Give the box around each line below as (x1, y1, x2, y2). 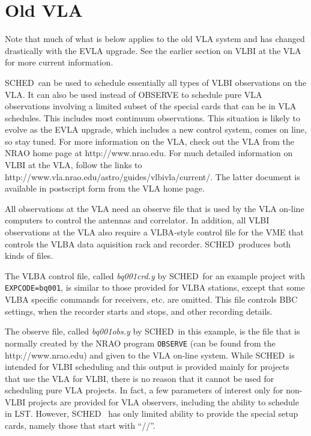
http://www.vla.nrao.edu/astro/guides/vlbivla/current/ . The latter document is (5, 170, 300, 183)
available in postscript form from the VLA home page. (5, 182, 205, 195)
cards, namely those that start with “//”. (5, 419, 155, 432)
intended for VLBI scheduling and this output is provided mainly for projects (5, 360, 289, 373)
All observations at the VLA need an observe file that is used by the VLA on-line (5, 202, 304, 214)
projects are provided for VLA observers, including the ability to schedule (28, 395, 299, 408)
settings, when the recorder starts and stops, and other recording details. (5, 304, 273, 317)
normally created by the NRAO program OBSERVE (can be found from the (5, 336, 276, 349)
